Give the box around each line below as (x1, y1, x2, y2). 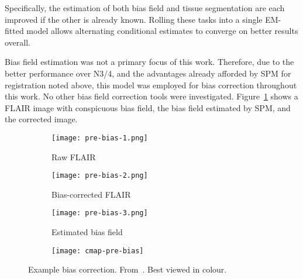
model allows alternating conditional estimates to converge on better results (26, 25, 298, 37)
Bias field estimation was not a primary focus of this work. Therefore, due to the (5, 56, 294, 68)
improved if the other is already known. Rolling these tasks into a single (5, 13, 263, 25)
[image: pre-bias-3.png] (51, 209, 148, 218)
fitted (5, 25, 24, 37)
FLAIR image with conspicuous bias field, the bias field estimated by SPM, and (5, 101, 291, 113)
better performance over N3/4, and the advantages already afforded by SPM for (5, 67, 291, 79)
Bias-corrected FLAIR (51, 188, 131, 200)
